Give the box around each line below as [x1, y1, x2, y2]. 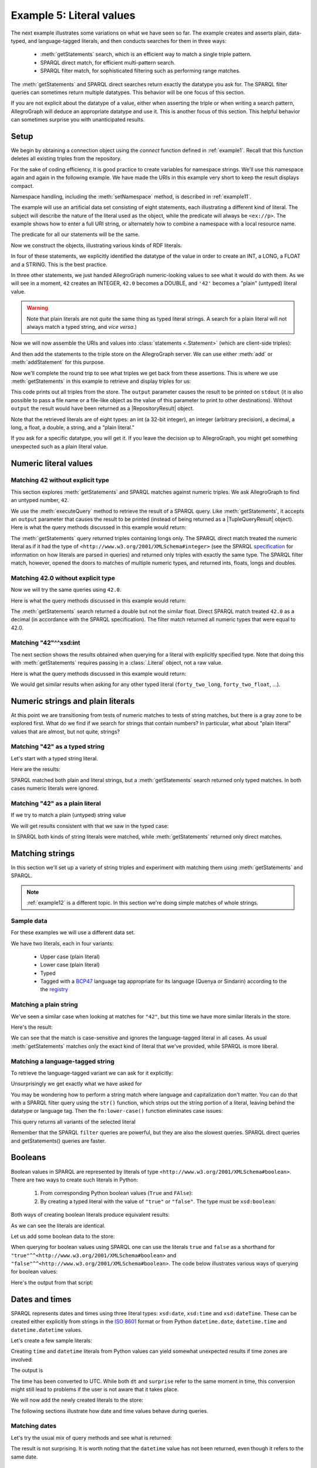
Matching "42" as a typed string [11, 743, 105, 751]
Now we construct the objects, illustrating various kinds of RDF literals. [11, 241, 182, 249]
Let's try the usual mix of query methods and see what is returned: [11, 1434, 173, 1441]
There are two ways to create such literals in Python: [11, 1176, 139, 1183]
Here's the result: [11, 1023, 53, 1031]
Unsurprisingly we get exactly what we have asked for [11, 1080, 142, 1087]
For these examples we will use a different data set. [11, 929, 135, 936]
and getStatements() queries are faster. [11, 1137, 106, 1144]
